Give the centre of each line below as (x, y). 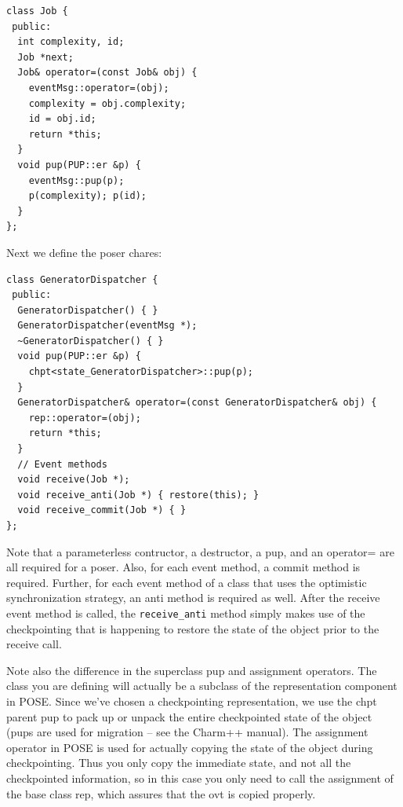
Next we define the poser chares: (84, 252)
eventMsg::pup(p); (76, 180)
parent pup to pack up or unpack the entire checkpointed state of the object (189, 716)
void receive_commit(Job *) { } (102, 510)
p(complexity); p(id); (87, 196)
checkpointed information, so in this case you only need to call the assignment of (200, 778)
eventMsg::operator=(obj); (99, 88)
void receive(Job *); (74, 480)
